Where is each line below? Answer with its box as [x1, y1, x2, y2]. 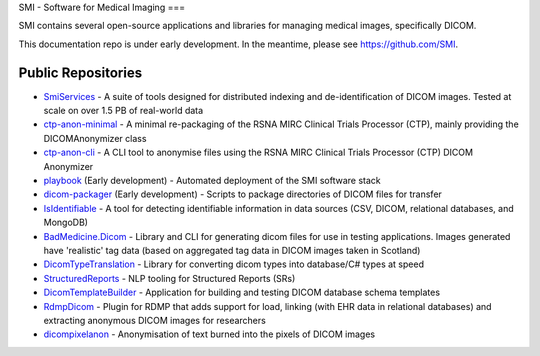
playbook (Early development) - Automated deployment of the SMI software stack [43, 175, 381, 187]
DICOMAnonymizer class [43, 132, 147, 144]
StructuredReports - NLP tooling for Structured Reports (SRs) [43, 272, 296, 284]
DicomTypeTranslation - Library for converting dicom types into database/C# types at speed [43, 258, 425, 270]
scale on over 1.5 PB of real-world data [43, 105, 204, 117]
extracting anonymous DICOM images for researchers [43, 314, 267, 326]
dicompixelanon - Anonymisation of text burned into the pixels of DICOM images [43, 328, 375, 340]
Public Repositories [18, 64, 143, 81]
